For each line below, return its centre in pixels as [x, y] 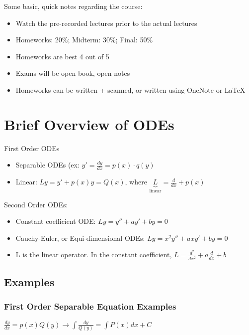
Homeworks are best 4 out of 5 [62, 56]
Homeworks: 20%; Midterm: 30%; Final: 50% [84, 40]
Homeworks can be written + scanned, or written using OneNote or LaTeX [130, 89]
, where [136, 182]
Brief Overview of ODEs [89, 124]
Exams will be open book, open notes [73, 73]
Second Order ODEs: [36, 204]
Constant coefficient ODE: [56, 221]
